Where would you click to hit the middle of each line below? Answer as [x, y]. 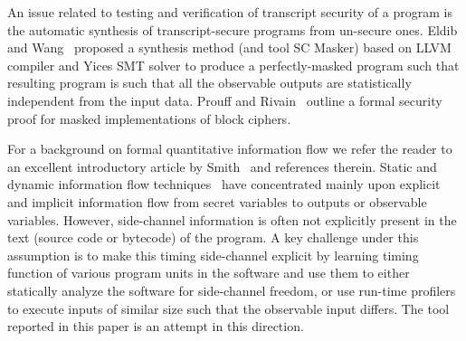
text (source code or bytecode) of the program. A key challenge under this [213, 237]
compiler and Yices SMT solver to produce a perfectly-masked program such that [233, 65]
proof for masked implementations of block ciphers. [149, 118]
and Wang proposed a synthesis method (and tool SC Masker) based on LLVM [229, 47]
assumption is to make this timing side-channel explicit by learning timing [213, 255]
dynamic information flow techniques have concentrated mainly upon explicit [224, 184]
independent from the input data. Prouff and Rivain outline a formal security [225, 100]
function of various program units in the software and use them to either [209, 273]
